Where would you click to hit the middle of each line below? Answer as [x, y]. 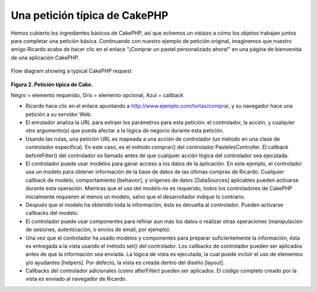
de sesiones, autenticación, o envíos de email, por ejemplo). [98, 230]
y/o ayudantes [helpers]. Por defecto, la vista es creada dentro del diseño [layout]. [125, 263]
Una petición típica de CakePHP [90, 15]
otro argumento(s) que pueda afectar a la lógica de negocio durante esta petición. [125, 131]
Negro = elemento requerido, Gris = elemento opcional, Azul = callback [97, 95]
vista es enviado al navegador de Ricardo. [76, 279]
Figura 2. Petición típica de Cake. [52, 84]
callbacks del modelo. [52, 213]
